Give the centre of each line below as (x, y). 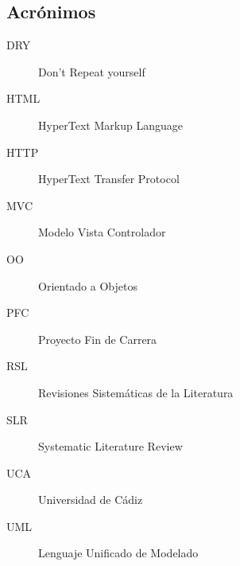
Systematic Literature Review (110, 446)
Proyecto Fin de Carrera (98, 339)
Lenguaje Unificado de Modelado (118, 553)
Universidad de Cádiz (91, 500)
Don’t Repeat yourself (92, 71)
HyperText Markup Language (110, 125)
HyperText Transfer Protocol (109, 179)
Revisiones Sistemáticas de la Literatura (136, 392)
